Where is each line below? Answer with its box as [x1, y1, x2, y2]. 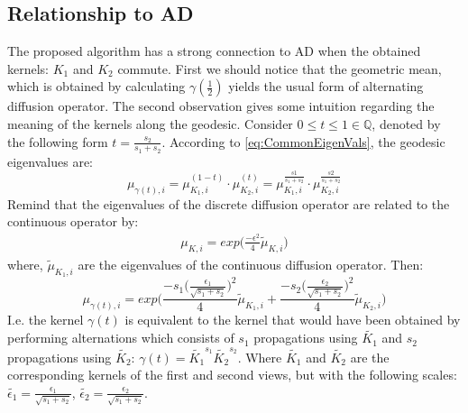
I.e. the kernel [7, 310, 84, 329]
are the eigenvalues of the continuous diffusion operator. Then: [78, 254, 424, 273]
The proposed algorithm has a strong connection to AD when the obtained [7, 41, 421, 60]
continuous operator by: [7, 212, 139, 231]
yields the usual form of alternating [228, 77, 424, 96]
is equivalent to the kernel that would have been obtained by [124, 310, 461, 329]
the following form [7, 132, 108, 151]
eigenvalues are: [7, 151, 93, 170]
